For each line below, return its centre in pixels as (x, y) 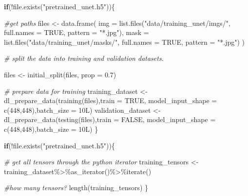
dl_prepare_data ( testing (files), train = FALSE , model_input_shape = (110, 119)
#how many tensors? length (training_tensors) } (76, 187)
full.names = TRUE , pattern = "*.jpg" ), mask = (76, 32)
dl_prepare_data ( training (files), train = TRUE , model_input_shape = (111, 100)
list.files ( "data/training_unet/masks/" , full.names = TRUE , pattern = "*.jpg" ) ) (124, 42)
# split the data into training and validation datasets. (84, 58)
